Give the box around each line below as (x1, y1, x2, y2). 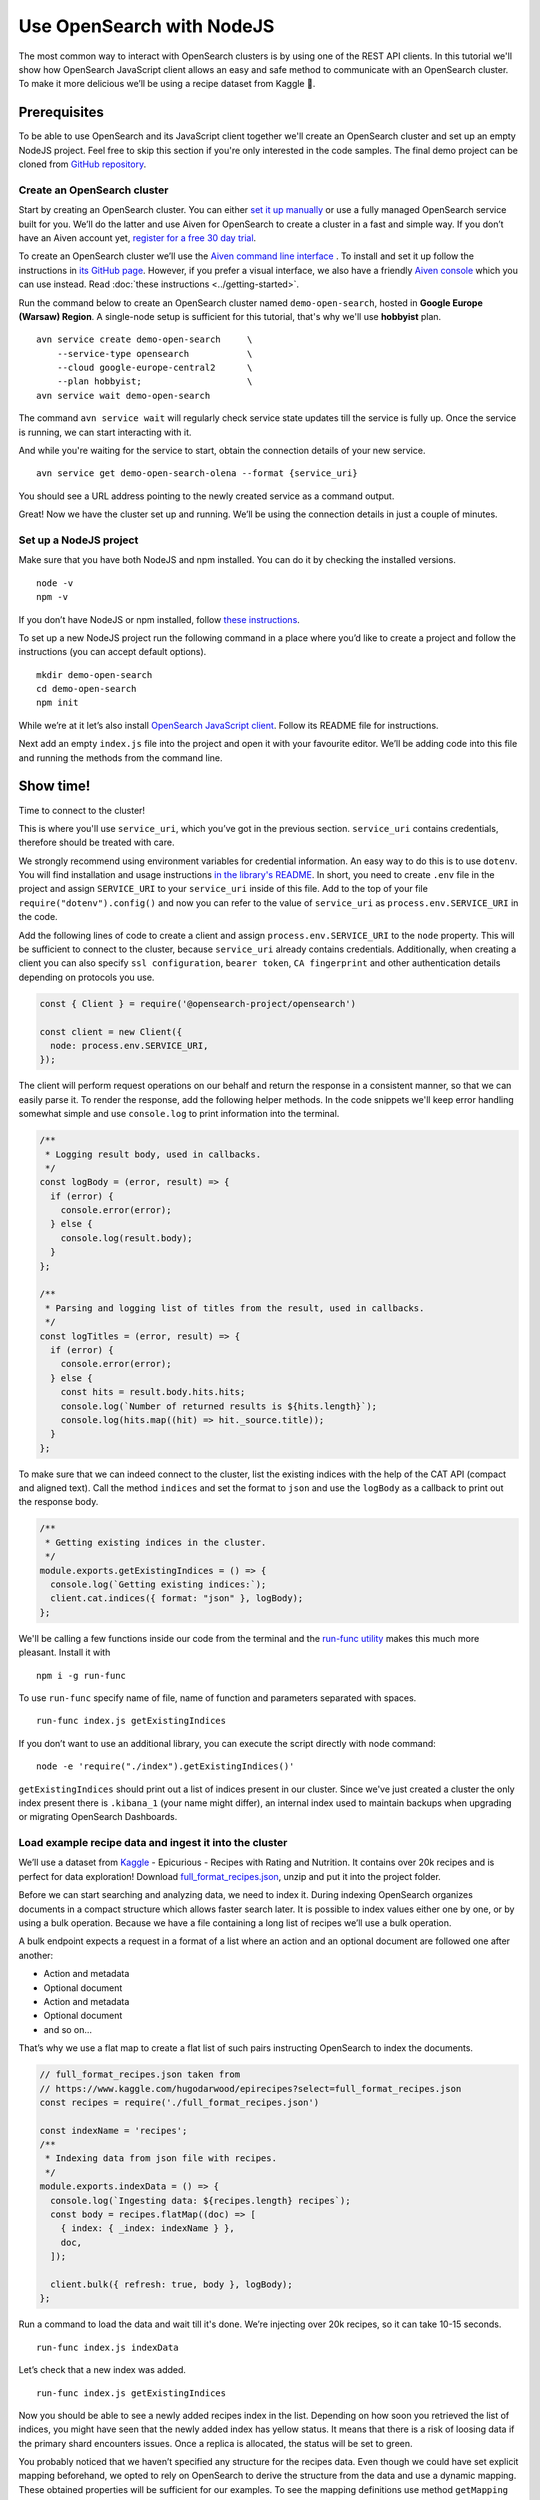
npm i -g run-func (36, 1670, 127, 1681)
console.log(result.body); (60, 1232, 194, 1244)
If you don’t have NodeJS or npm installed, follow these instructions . (18, 613, 300, 625)
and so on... (43, 2023, 93, 2035)
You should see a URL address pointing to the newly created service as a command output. (18, 490, 395, 502)
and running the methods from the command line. (18, 751, 224, 764)
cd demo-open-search (36, 683, 137, 695)
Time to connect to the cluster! (18, 804, 145, 816)
